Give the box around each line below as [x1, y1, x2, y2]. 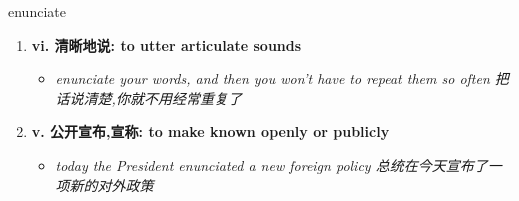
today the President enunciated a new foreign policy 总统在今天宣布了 [55, 154, 488, 175]
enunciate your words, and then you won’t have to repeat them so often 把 [55, 68, 509, 89]
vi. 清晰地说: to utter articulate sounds [31, 34, 302, 55]
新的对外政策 [69, 174, 154, 195]
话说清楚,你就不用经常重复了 [55, 87, 242, 108]
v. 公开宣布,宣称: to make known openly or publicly [31, 121, 390, 142]
